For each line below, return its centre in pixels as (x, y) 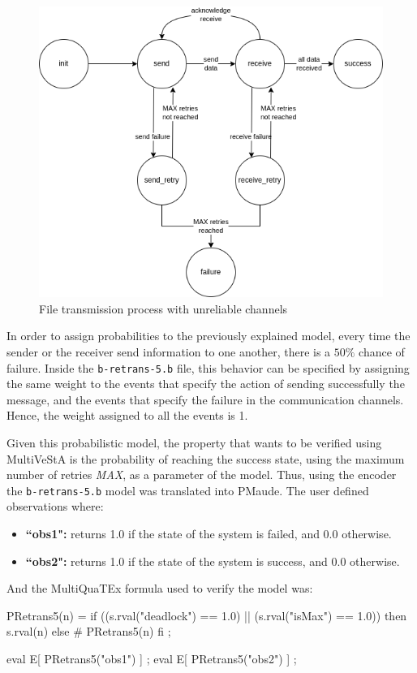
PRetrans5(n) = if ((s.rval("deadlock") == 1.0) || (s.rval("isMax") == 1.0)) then (207, 615)
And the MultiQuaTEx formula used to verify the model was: (160, 588)
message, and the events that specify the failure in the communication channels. (205, 399)
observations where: (55, 506)
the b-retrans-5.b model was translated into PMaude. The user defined (188, 490)
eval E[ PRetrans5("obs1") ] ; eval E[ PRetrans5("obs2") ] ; (152, 659)
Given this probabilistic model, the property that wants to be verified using (194, 443)
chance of (382, 352)
